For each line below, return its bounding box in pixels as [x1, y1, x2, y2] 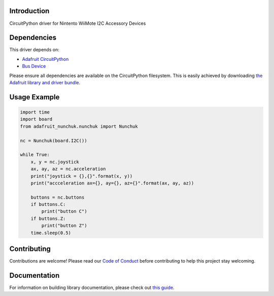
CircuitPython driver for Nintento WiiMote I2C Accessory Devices [9, 20, 146, 26]
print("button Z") [41, 223, 87, 229]
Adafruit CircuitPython [22, 56, 69, 62]
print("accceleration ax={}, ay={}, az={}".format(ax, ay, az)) [30, 180, 194, 186]
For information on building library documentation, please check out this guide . [9, 284, 175, 291]
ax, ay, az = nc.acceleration [30, 166, 106, 172]
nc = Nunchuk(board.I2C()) [20, 137, 87, 143]
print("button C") [41, 208, 87, 214]
